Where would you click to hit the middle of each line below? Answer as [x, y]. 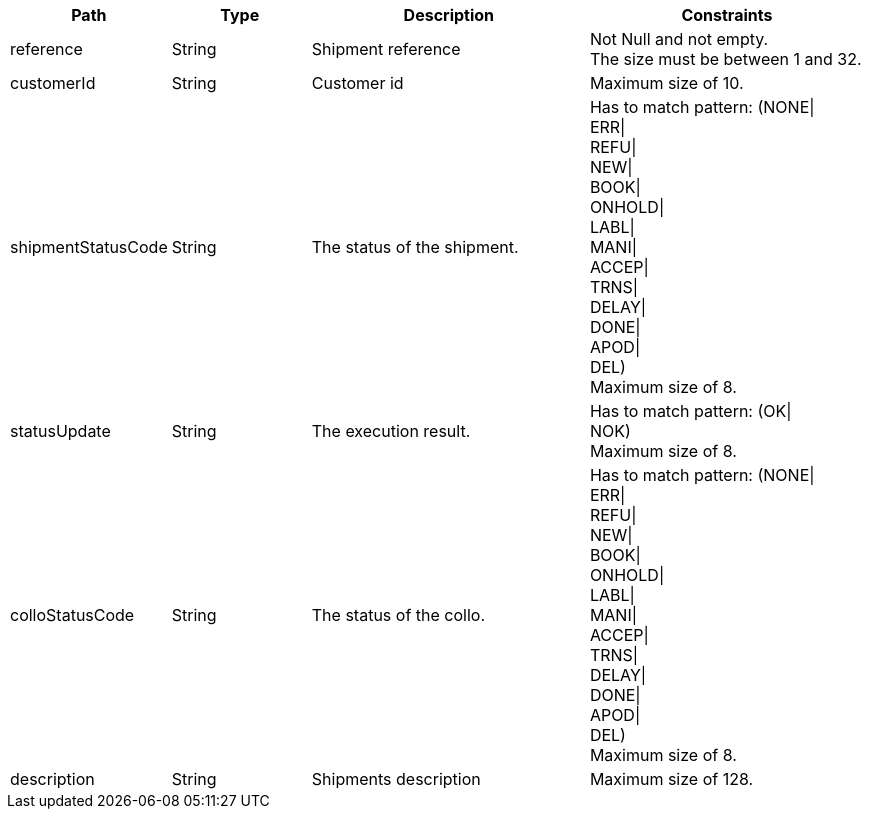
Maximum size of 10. [666, 83]
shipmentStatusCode [89, 247]
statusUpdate [60, 431]
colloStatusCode [72, 615]
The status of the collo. [398, 615]
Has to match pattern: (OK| [690, 411]
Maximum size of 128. [671, 779]
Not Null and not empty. [679, 39]
